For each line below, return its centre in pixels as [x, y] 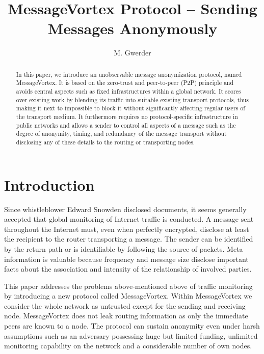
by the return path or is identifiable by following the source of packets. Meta [124, 248]
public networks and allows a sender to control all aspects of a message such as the [126, 125]
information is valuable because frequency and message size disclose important [126, 259]
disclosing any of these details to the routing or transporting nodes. [105, 142]
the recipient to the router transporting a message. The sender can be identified [129, 239]
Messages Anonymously [133, 28]
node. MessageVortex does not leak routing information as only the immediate [126, 316]
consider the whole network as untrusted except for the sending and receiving [125, 305]
